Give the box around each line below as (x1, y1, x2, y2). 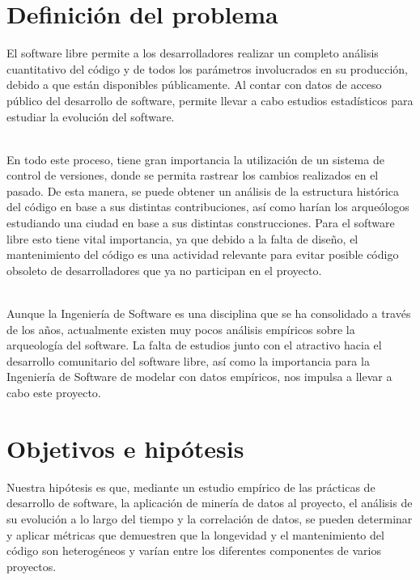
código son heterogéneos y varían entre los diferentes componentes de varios (6, 542, 381, 559)
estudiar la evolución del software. (6, 108, 175, 125)
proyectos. (6, 557, 57, 574)
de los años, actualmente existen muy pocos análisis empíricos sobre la (6, 320, 355, 337)
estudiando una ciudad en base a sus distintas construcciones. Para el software (6, 214, 395, 231)
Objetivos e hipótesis (6, 431, 244, 464)
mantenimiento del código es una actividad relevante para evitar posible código (6, 246, 399, 263)
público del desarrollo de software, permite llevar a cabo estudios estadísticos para (6, 91, 414, 108)
